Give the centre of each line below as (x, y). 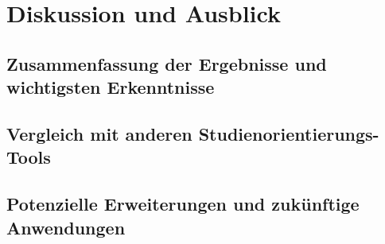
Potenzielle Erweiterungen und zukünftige (183, 204)
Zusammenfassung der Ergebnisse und (167, 63)
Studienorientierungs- (289, 133)
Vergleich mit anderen (99, 133)
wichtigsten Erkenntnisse (111, 87)
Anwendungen (66, 227)
